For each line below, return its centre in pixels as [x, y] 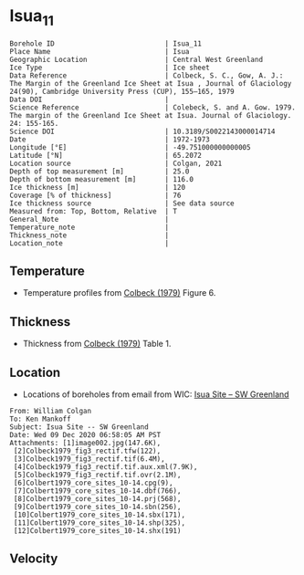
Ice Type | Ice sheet [110, 68]
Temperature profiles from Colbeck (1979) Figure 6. [119, 293]
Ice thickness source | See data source [122, 203]
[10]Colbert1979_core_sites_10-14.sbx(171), [99, 515]
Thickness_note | [89, 235]
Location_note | [89, 243]
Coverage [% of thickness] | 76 [95, 195]
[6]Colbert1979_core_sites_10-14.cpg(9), [93, 483]
